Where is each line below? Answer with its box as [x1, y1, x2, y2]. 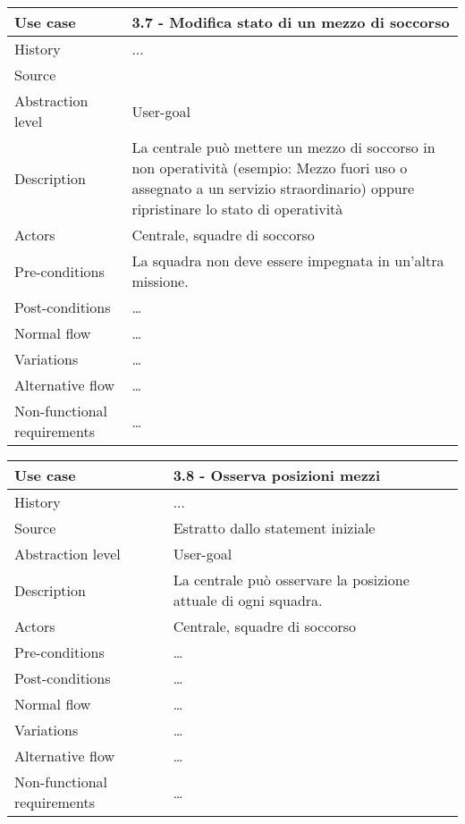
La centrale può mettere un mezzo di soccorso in [131, 137, 435, 157]
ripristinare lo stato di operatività [131, 198, 343, 219]
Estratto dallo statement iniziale [173, 517, 376, 538]
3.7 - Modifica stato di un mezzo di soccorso [131, 12, 450, 32]
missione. [131, 271, 189, 291]
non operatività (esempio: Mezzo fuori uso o [131, 157, 408, 178]
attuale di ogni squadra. [173, 590, 323, 610]
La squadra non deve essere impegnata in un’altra [131, 250, 444, 271]
